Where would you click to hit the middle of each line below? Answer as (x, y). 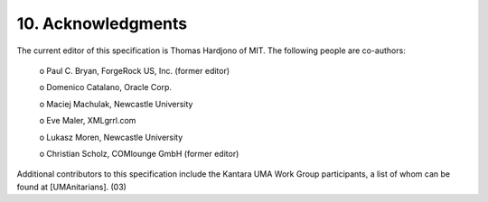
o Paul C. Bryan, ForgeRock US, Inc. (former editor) (135, 70)
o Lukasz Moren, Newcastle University (111, 137)
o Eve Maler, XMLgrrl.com (88, 121)
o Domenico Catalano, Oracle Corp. (105, 87)
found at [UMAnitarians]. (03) (71, 187)
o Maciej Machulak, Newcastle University (116, 104)
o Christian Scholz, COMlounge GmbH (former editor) (139, 153)
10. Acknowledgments (102, 23)
